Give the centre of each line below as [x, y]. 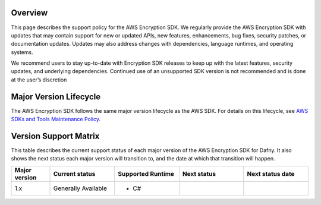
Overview [29, 13]
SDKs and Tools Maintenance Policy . [56, 119]
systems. [22, 52]
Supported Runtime [146, 174]
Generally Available [80, 188]
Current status [74, 174]
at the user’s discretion [39, 80]
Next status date [271, 174]
